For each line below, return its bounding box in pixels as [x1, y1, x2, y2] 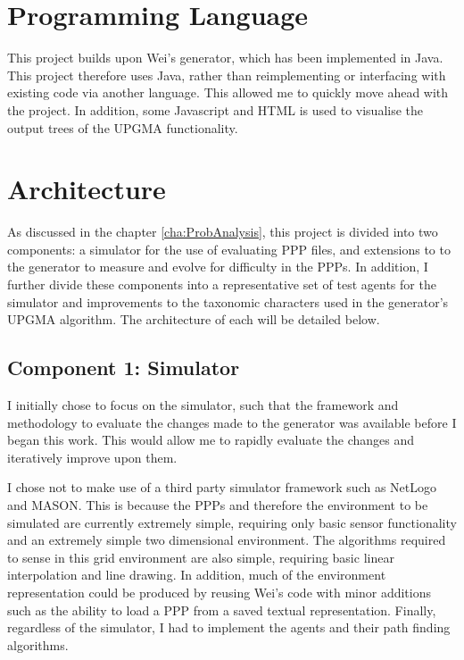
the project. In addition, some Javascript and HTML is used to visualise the [7, 100, 424, 119]
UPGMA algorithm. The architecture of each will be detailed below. [7, 310, 380, 329]
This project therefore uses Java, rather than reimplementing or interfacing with [7, 65, 446, 84]
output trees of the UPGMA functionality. [7, 118, 238, 137]
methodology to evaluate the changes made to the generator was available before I [7, 413, 457, 431]
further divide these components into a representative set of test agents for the [7, 275, 436, 293]
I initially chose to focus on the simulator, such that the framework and [7, 395, 399, 414]
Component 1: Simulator [7, 354, 240, 381]
